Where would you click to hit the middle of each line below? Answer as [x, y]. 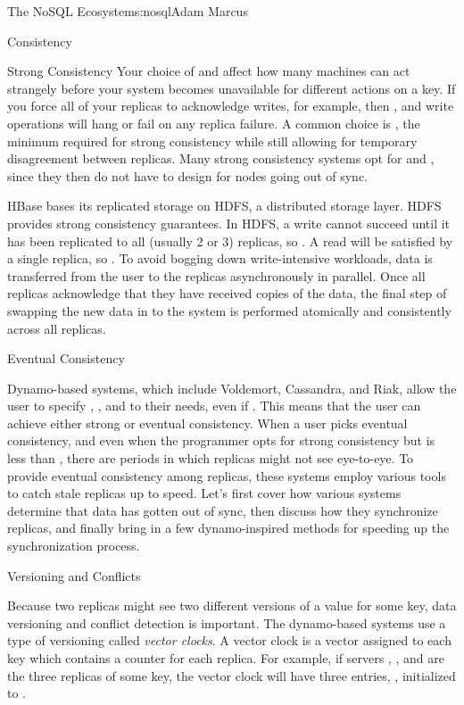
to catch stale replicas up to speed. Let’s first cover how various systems [204, 493]
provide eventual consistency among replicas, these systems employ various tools [227, 475]
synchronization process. [74, 546]
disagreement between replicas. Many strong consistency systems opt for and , [221, 158]
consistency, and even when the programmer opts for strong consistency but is [221, 440]
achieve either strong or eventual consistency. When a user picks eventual [207, 423]
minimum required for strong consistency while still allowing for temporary [212, 141]
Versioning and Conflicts [74, 575]
